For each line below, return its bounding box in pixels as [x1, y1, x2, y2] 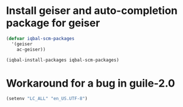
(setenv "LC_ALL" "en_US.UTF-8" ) [6, 96, 88, 102]
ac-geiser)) [16, 47, 46, 52]
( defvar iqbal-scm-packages [6, 35, 75, 41]
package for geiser [6, 16, 100, 30]
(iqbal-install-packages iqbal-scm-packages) [6, 57, 119, 63]
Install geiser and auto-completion [6, 4, 178, 17]
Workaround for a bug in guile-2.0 [6, 77, 175, 90]
